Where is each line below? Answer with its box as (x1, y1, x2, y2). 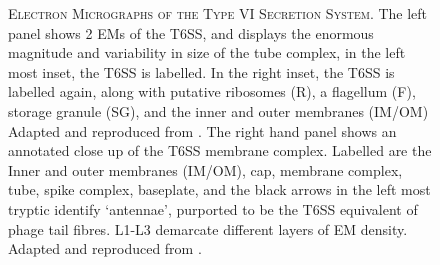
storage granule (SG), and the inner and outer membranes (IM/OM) (8, 100, 429, 121)
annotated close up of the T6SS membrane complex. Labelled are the (8, 140, 432, 161)
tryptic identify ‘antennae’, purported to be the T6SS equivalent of (8, 198, 418, 219)
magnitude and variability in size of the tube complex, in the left (8, 42, 406, 63)
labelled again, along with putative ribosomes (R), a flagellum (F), (8, 81, 416, 102)
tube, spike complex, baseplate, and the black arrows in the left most (8, 179, 431, 200)
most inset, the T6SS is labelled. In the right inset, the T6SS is (8, 61, 395, 82)
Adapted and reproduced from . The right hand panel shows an (8, 120, 397, 141)
